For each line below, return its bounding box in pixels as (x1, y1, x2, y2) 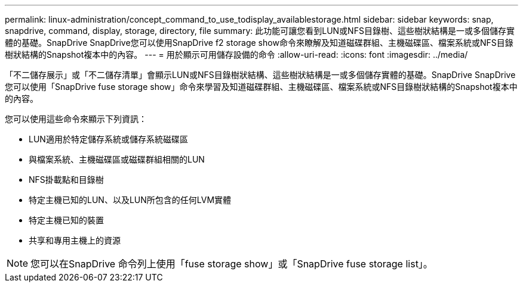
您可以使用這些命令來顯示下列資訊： (5, 114, 147, 124)
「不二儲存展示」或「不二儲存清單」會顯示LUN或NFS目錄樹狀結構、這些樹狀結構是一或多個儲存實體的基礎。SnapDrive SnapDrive (5, 70, 516, 80)
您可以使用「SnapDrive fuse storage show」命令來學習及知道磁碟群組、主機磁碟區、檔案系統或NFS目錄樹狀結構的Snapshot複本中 (5, 82, 518, 92)
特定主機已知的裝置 (29, 215, 104, 225)
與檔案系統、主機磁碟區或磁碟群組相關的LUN (29, 154, 205, 164)
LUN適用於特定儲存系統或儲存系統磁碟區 (29, 134, 188, 144)
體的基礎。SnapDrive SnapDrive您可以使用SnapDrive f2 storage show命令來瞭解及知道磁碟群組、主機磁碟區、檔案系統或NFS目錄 (5, 38, 513, 48)
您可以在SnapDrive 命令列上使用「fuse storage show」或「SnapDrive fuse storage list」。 (30, 258, 433, 270)
